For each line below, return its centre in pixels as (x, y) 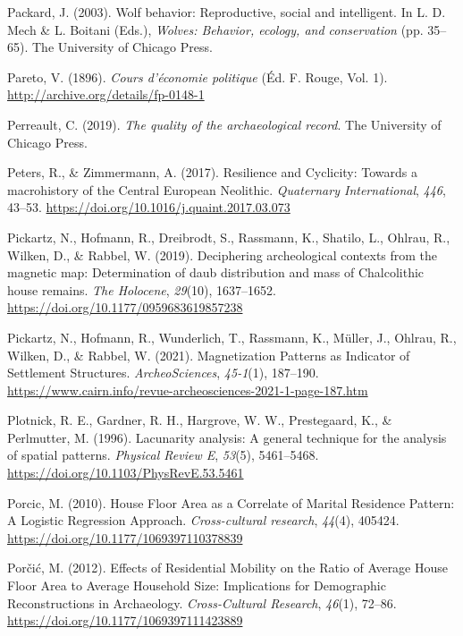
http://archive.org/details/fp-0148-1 (106, 94)
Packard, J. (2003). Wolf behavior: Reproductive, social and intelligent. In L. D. (227, 12)
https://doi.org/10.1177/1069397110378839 (125, 537)
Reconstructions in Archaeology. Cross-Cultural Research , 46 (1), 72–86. (202, 602)
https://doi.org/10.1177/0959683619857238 (125, 307)
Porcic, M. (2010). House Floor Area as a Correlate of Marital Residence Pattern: (231, 502)
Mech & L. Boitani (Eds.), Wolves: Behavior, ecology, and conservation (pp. (215, 29)
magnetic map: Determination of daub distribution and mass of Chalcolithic (216, 272)
